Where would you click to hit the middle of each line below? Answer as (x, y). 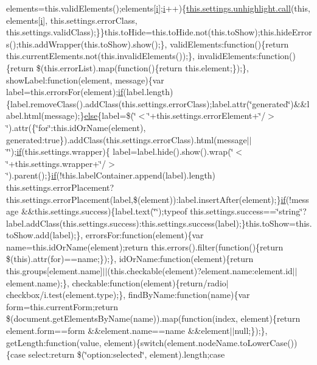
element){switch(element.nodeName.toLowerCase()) (201, 342)
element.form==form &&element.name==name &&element (118, 331)
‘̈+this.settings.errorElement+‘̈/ (207, 115)
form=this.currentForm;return (62, 306)
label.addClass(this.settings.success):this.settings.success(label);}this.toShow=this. (159, 223)
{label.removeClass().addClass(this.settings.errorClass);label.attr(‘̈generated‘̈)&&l (158, 103)
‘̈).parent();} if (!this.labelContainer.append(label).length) (111, 175)
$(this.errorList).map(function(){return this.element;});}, (142, 67)
